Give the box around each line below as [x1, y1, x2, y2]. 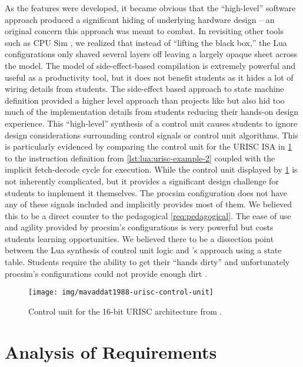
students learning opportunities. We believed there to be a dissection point [5, 232, 274, 244]
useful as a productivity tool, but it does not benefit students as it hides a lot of [5, 71, 294, 83]
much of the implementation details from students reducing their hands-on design [5, 105, 299, 118]
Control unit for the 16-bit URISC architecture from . [28, 305, 222, 317]
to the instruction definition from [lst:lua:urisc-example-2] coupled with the [5, 151, 275, 164]
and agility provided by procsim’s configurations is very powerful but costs [5, 221, 274, 233]
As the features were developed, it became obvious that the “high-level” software [5, 2, 296, 14]
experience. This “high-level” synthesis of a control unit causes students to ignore [5, 117, 298, 129]
